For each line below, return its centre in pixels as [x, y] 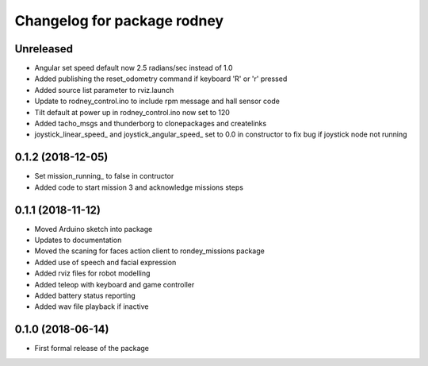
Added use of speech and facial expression [105, 262]
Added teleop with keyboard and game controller [115, 284]
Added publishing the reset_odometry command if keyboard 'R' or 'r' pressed [161, 79]
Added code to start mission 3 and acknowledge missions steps [139, 187]
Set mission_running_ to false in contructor [104, 176]
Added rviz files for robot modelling [92, 273]
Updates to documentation [78, 240]
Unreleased [44, 49]
